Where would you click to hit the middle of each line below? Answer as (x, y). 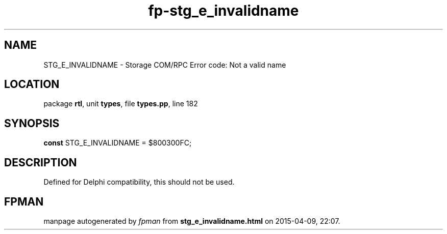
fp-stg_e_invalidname (224, 11)
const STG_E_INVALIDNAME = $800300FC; (118, 143)
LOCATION (32, 84)
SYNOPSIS (32, 123)
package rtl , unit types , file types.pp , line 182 (121, 104)
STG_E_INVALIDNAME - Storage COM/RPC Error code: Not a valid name (165, 65)
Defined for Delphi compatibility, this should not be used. (139, 182)
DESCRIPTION (41, 162)
